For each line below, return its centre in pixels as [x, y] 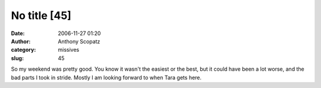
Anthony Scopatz [79, 41]
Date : [18, 33]
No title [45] [41, 15]
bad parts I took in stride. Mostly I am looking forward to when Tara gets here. [106, 77]
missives [69, 50]
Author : [21, 41]
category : [23, 50]
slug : [17, 58]
